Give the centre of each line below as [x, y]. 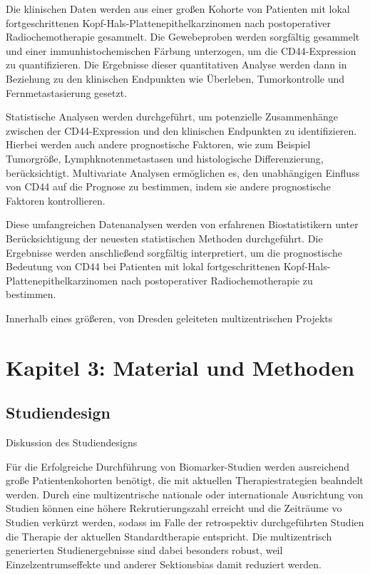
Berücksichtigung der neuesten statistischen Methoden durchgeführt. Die [164, 238]
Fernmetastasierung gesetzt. [67, 92]
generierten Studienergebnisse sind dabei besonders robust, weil [144, 550]
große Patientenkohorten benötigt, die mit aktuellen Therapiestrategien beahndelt [185, 480]
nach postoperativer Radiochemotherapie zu [217, 280]
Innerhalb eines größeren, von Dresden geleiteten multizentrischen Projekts [169, 318]
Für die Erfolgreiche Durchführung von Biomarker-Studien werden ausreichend [178, 466]
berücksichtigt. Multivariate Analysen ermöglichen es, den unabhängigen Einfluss [183, 172]
